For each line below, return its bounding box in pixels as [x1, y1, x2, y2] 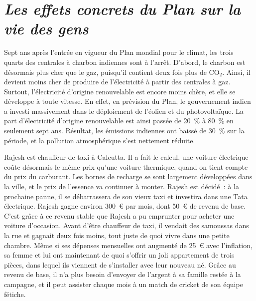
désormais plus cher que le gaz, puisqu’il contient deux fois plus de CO [4, 66, 220, 77]
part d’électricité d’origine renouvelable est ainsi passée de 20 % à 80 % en [4, 115, 234, 126]
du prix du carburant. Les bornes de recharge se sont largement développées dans [4, 171, 253, 182]
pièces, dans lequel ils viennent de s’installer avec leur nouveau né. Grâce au [4, 259, 236, 270]
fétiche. [4, 289, 26, 299]
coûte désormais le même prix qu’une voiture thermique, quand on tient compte [4, 161, 248, 172]
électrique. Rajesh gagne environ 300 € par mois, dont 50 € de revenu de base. [4, 201, 246, 211]
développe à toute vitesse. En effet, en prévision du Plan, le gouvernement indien [4, 96, 251, 106]
